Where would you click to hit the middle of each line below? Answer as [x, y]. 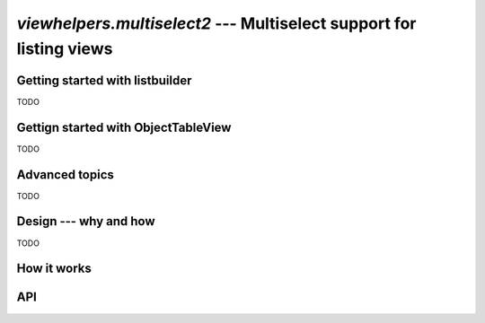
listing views [65, 48]
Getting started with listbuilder [104, 80]
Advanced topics [65, 175]
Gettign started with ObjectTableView [124, 127]
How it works [54, 269]
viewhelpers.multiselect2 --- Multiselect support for [216, 23]
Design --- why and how [86, 221]
